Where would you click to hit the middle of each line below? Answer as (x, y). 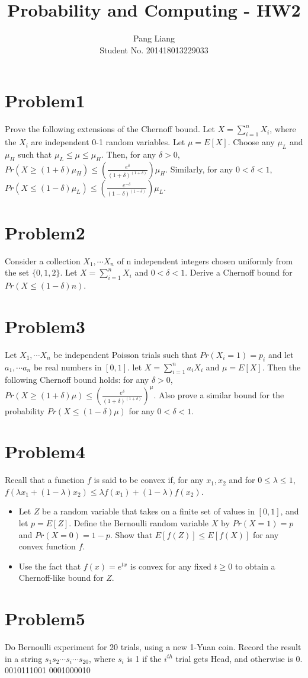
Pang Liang (154, 38)
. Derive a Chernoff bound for (239, 272)
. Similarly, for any (199, 169)
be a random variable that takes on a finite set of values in (148, 511)
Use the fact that (50, 566)
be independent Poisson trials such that (125, 354)
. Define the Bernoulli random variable (139, 523)
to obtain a (255, 566)
